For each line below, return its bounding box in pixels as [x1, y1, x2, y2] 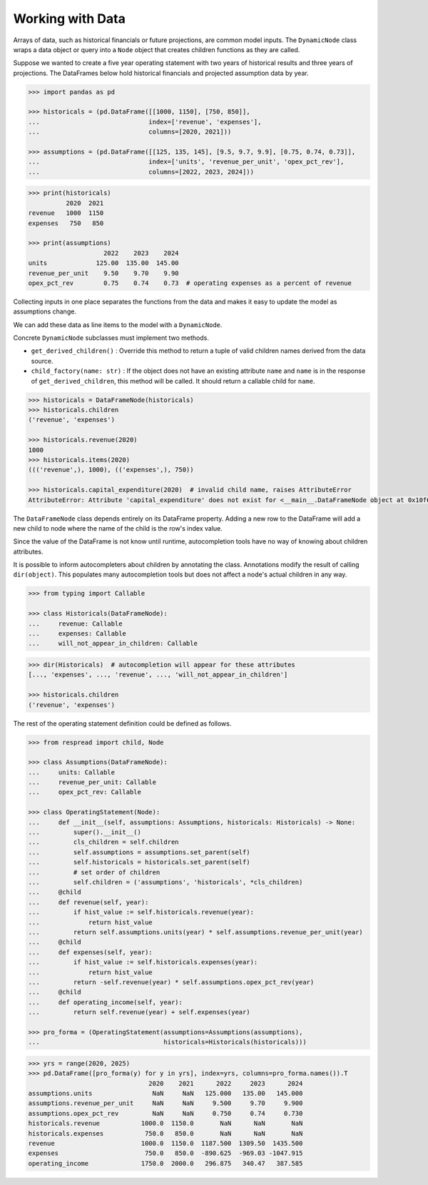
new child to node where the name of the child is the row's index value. [13, 524, 223, 532]
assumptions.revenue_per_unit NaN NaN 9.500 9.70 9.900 [28, 1099, 303, 1107]
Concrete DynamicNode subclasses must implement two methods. [13, 334, 210, 342]
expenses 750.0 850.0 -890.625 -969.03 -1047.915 [28, 1149, 303, 1157]
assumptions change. [13, 307, 76, 316]
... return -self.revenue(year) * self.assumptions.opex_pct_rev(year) [28, 978, 315, 986]
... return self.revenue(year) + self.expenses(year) [28, 1008, 250, 1016]
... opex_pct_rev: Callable [28, 788, 142, 796]
